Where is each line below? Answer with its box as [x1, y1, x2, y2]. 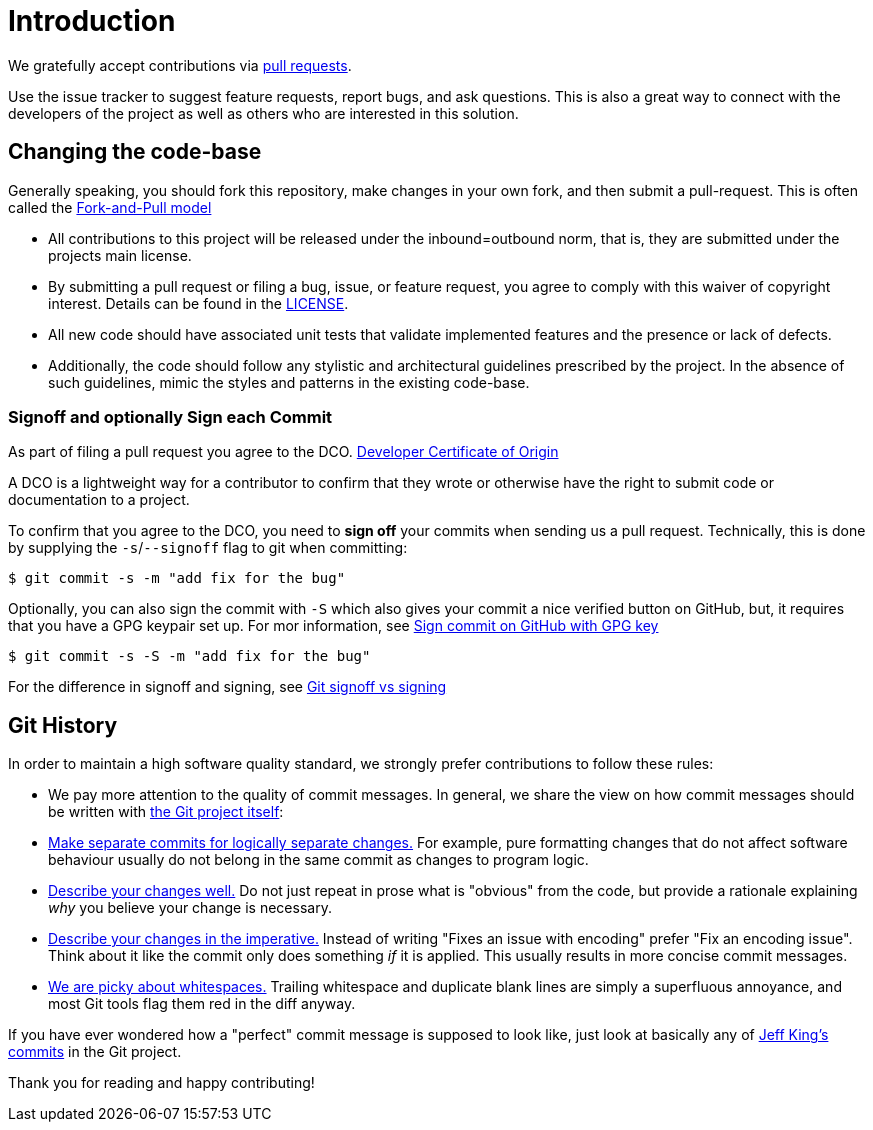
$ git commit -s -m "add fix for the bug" [8, 570, 346, 587]
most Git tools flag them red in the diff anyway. [48, 995, 356, 1013]
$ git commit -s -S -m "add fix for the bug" [8, 648, 371, 665]
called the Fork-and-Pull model [8, 198, 212, 216]
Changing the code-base [8, 139, 262, 165]
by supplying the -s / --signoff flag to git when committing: [8, 539, 408, 557]
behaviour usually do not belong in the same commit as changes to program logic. [48, 851, 589, 869]
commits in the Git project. [8, 1043, 182, 1061]
